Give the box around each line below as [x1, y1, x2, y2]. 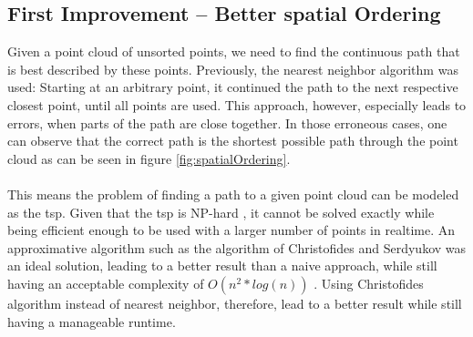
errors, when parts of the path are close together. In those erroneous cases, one [7, 113, 447, 132]
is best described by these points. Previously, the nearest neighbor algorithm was [7, 59, 458, 78]
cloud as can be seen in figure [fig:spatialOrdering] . [7, 148, 291, 168]
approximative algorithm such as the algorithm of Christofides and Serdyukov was [7, 238, 467, 257]
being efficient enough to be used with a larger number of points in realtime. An [7, 220, 456, 240]
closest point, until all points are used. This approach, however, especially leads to [7, 95, 467, 114]
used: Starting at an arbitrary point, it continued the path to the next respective [7, 77, 458, 97]
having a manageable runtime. [7, 311, 176, 331]
